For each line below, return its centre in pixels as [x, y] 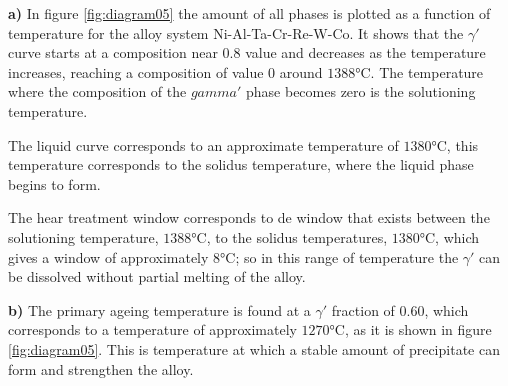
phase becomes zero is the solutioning [361, 91]
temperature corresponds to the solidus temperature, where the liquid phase [241, 164]
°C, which [449, 236]
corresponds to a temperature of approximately [152, 329]
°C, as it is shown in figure [410, 329]
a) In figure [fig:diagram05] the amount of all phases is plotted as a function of [249, 13]
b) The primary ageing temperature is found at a [159, 309]
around [301, 71]
